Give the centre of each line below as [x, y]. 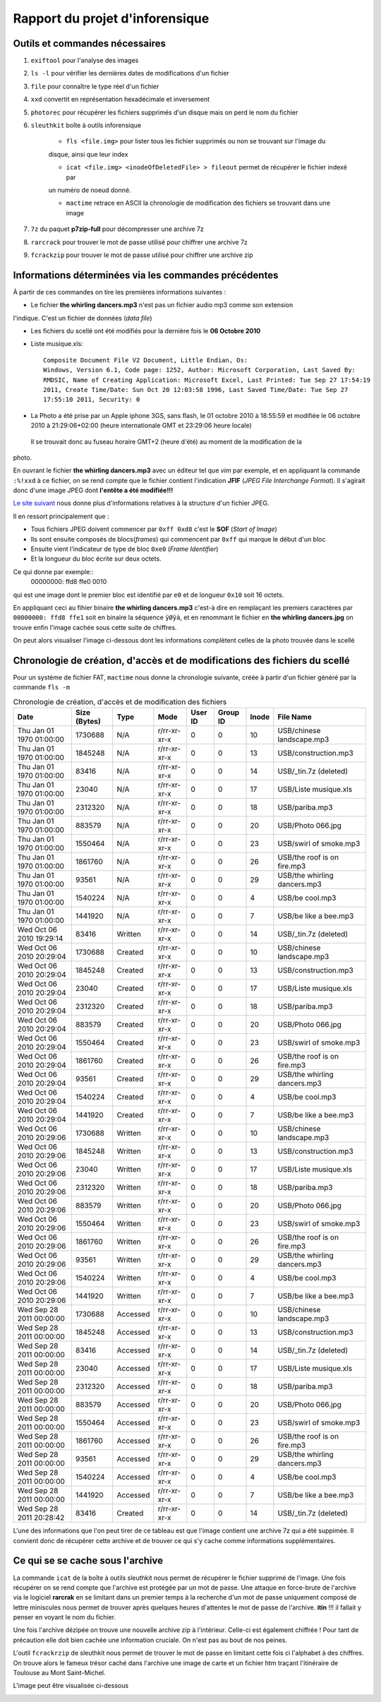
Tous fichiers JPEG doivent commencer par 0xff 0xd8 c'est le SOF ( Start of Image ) [154, 529]
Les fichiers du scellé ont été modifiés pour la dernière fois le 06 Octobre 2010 [146, 331]
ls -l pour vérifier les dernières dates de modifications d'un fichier [130, 73]
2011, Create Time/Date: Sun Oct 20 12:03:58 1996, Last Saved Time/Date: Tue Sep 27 [196, 389]
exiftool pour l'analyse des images [85, 61]
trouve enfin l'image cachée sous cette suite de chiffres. [95, 627]
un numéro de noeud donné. [90, 190]
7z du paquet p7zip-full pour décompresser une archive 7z [117, 229]
